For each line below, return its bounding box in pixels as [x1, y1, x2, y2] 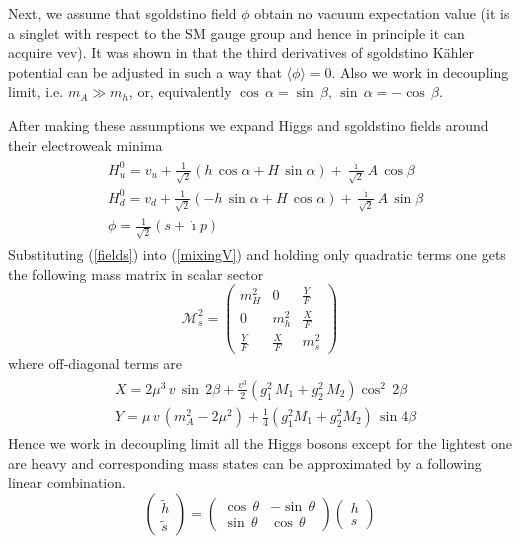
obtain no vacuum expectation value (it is [254, 3, 510, 23]
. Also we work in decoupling [331, 61, 509, 82]
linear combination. [8, 472, 126, 493]
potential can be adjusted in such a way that [8, 61, 282, 82]
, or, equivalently [128, 81, 232, 102]
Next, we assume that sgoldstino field [8, 3, 237, 23]
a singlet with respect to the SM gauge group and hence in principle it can [8, 22, 465, 43]
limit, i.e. [8, 81, 64, 102]
